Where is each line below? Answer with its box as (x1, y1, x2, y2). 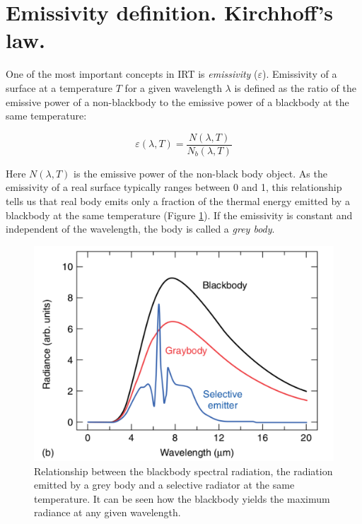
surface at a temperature (6, 80, 113, 95)
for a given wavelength (124, 80, 222, 95)
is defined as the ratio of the (234, 80, 356, 95)
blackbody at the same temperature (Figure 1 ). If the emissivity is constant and (6, 207, 353, 222)
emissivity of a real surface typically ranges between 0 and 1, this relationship (6, 180, 342, 194)
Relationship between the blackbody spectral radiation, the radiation (34, 463, 333, 478)
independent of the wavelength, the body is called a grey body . (6, 221, 275, 236)
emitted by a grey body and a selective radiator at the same (34, 477, 295, 492)
